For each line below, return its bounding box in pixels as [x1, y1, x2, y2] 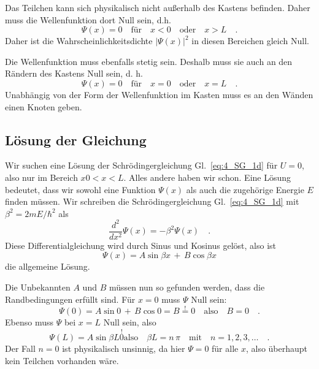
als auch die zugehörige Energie [186, 183, 304, 196]
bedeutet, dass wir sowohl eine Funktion [5, 183, 156, 196]
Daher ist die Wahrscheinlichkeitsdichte [5, 34, 153, 47]
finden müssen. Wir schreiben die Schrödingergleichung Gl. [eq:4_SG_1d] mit [5, 195, 299, 208]
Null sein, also [103, 316, 156, 329]
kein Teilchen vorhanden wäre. [5, 354, 119, 367]
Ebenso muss [5, 316, 53, 329]
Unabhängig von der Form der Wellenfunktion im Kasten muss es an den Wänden [5, 88, 313, 101]
